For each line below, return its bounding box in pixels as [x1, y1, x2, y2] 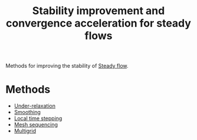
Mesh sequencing [14, 121, 58, 128]
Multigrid [14, 128, 37, 135]
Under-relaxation [14, 102, 55, 109]
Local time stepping [14, 115, 63, 122]
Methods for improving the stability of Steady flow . [5, 62, 129, 69]
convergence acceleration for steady [6, 16, 191, 30]
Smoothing [14, 109, 41, 116]
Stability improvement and [32, 4, 165, 18]
